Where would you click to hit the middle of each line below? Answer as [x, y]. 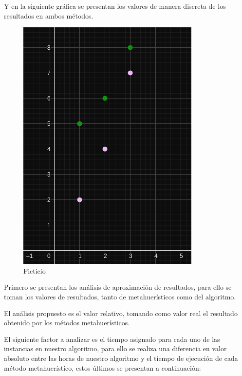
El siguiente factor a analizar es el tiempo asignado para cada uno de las [112, 339]
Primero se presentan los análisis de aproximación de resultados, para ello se [118, 287]
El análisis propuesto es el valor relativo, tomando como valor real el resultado [121, 313]
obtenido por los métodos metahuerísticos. [67, 323]
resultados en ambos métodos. [49, 15]
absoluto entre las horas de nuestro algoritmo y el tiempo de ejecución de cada [121, 358]
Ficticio [35, 270]
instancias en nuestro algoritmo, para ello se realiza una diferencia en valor [115, 348]
